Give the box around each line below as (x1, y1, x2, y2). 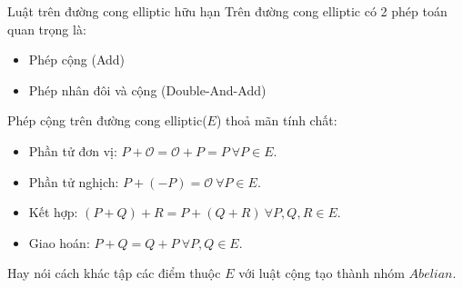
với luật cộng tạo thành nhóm (238, 263, 405, 283)
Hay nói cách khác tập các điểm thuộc (7, 263, 221, 283)
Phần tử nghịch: (28, 172, 119, 191)
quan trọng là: (7, 19, 86, 38)
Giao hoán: (28, 233, 90, 252)
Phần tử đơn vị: (28, 141, 117, 160)
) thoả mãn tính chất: (216, 111, 337, 130)
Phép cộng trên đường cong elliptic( (7, 111, 207, 130)
